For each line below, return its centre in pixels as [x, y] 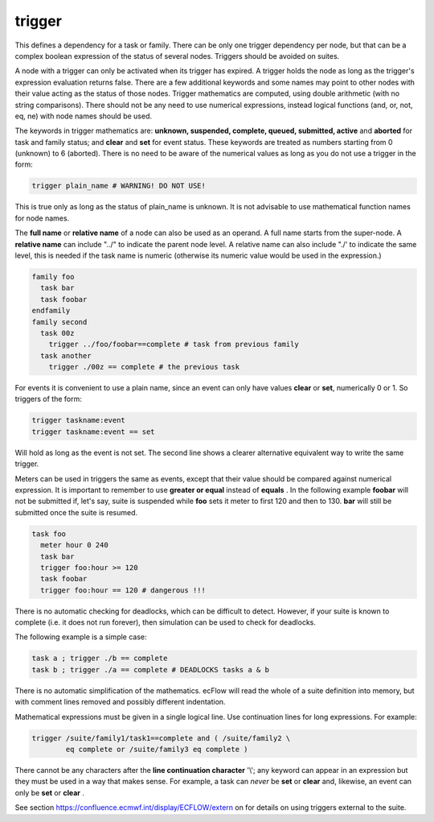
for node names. [42, 218]
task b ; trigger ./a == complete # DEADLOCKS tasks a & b [150, 669]
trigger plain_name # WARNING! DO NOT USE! [119, 186]
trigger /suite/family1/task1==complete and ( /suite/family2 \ [161, 738]
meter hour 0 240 [74, 545]
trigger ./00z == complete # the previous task [144, 367]
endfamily [51, 311]
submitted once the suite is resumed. [76, 512]
